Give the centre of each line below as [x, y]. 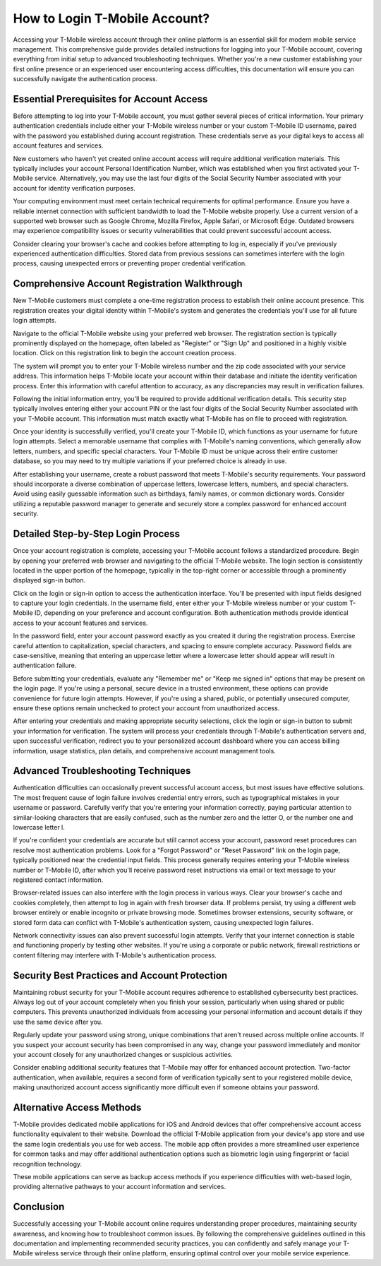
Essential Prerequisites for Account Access [110, 99]
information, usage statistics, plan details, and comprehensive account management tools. [145, 751]
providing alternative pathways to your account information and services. [119, 1187]
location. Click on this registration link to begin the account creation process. [125, 353]
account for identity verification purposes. [74, 188]
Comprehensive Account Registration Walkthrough [128, 283]
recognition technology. [48, 1164]
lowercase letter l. [39, 827]
